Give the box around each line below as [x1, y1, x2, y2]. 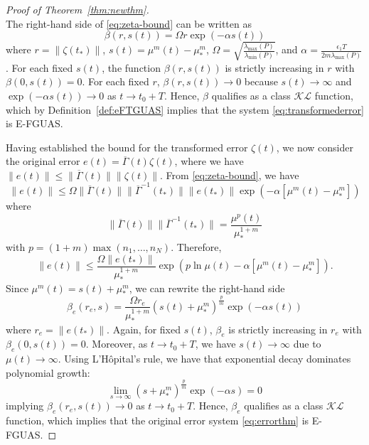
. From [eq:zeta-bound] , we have [160, 167, 299, 182]
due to [293, 336, 321, 351]
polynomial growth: [6, 365, 90, 380]
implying [6, 398, 44, 413]
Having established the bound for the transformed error [6, 139, 248, 154]
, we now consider [276, 139, 353, 154]
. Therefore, [171, 239, 222, 254]
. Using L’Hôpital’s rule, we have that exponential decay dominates [58, 351, 351, 366]
